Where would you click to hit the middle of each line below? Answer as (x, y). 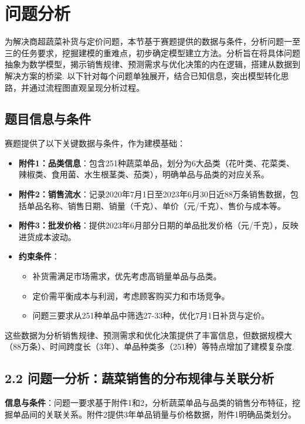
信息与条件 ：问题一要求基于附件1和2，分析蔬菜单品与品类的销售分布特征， (148, 403)
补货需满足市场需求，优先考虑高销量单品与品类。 (127, 276)
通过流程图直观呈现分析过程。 (87, 87)
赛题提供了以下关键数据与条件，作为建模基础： (95, 143)
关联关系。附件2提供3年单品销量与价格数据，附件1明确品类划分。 (171, 414)
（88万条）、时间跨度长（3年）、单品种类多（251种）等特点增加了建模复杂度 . (150, 346)
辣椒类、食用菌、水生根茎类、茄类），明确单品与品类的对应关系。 (144, 174)
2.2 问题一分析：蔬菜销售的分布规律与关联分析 (139, 378)
